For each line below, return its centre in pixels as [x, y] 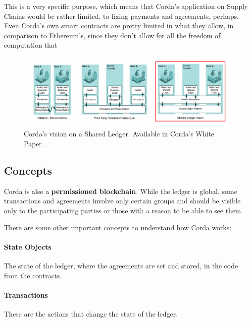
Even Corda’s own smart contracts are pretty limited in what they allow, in [119, 26]
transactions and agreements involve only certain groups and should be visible [122, 201]
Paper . [35, 143]
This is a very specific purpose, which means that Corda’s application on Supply [126, 6]
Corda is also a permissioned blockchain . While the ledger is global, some [121, 191]
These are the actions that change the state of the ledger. [91, 313]
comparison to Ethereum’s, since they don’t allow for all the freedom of [112, 35]
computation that [31, 45]
